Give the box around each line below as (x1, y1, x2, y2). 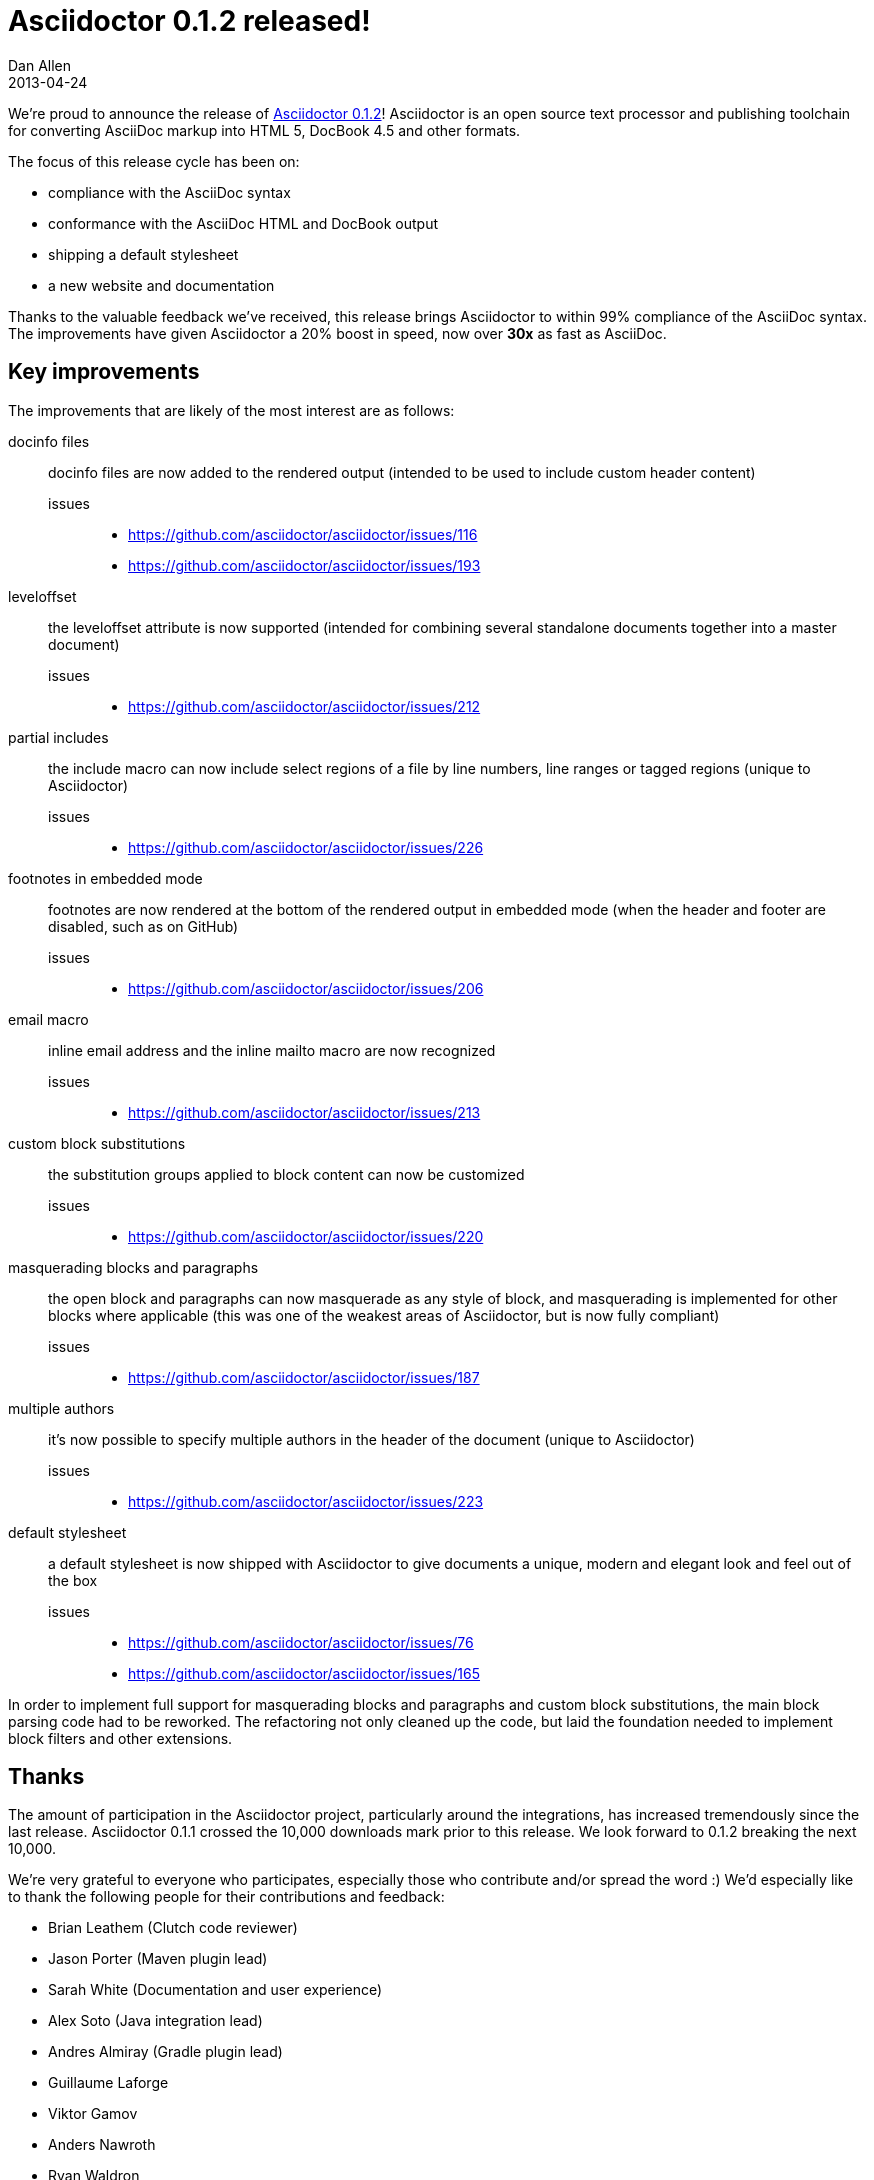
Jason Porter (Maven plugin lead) (48, 1950, 268, 1968)
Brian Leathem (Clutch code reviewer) (48, 1919, 298, 1937)
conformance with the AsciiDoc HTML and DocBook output (48, 214, 439, 232)
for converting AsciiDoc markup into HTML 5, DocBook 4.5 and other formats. (8, 121, 521, 139)
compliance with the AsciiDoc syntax (48, 183, 291, 201)
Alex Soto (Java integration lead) (48, 2012, 263, 2030)
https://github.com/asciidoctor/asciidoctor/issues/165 (128, 1664, 481, 1682)
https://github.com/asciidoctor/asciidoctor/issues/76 (128, 1633, 474, 1651)
